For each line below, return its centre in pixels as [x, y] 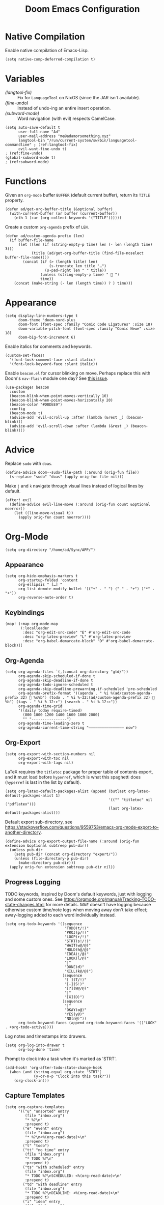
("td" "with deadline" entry [53, 1184]
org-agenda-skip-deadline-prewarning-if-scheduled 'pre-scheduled [87, 689]
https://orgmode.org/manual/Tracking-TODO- [110, 899]
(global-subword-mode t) [30, 158]
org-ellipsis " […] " [40, 585]
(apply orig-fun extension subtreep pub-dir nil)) [62, 867]
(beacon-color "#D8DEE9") [36, 404]
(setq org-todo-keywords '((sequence [44, 924]
